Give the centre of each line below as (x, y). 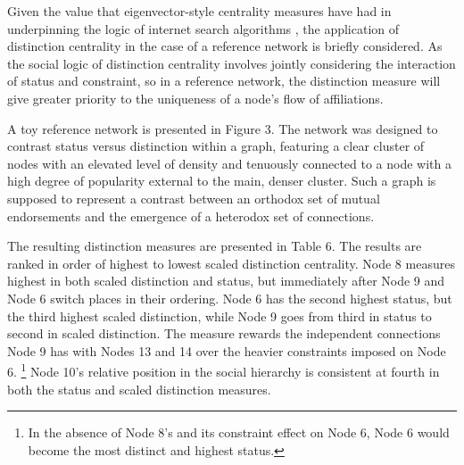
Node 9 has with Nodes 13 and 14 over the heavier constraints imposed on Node (227, 350)
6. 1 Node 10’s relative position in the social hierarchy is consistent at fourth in (224, 370)
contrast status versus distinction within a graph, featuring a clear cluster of (216, 146)
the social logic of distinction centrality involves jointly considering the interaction (232, 63)
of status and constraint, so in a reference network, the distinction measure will (224, 81)
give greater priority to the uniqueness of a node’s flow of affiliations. (195, 98)
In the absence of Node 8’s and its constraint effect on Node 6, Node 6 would (239, 432)
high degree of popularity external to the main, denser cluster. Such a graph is (222, 181)
